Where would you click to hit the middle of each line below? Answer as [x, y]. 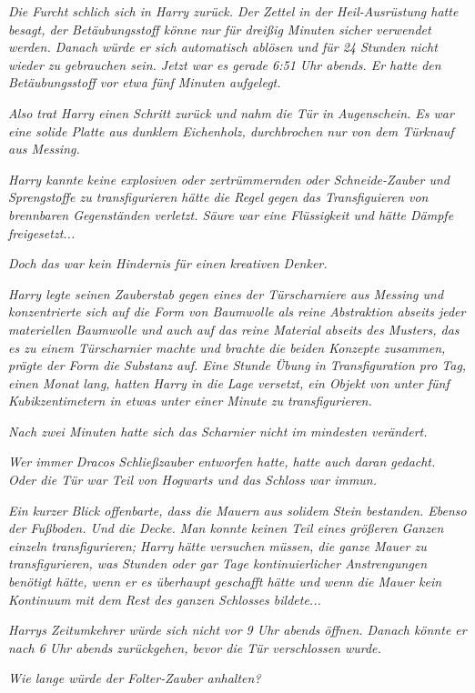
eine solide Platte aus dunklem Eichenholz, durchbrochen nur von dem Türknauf [231, 131]
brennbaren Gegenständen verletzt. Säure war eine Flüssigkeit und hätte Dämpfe [231, 214]
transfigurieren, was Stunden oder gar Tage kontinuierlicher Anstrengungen [218, 563]
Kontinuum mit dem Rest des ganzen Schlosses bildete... [165, 599]
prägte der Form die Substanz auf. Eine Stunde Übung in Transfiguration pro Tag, [237, 365]
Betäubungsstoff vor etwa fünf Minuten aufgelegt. [145, 82]
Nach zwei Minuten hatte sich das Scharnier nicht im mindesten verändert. [218, 431]
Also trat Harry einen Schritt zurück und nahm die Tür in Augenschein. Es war [231, 112]
